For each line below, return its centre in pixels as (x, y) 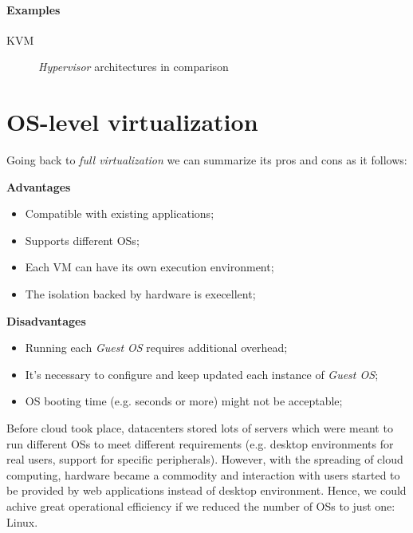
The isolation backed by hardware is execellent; (140, 294)
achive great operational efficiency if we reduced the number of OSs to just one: (201, 506)
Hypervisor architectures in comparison (134, 67)
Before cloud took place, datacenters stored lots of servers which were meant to (200, 428)
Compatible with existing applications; (120, 213)
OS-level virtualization (132, 122)
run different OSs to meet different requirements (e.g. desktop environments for (200, 443)
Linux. (22, 521)
